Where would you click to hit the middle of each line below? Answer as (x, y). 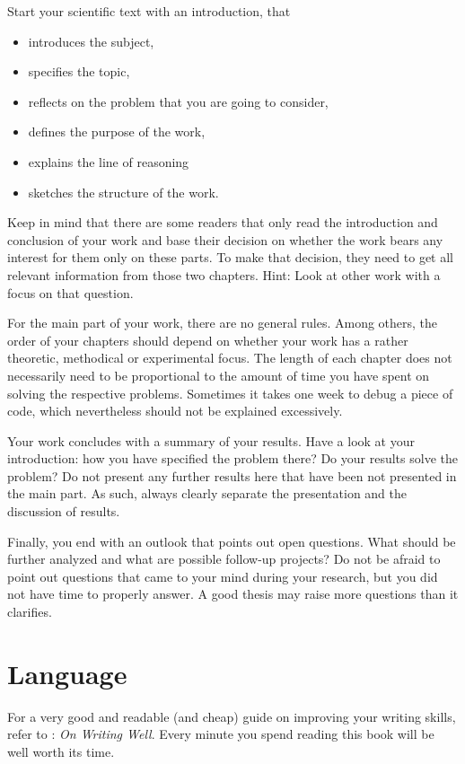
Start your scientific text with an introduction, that (149, 11)
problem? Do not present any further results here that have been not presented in (232, 475)
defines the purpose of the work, (117, 132)
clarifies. (30, 612)
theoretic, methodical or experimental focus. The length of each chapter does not (230, 358)
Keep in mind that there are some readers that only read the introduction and (223, 222)
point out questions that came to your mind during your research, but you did (223, 576)
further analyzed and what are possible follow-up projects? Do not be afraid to (224, 559)
